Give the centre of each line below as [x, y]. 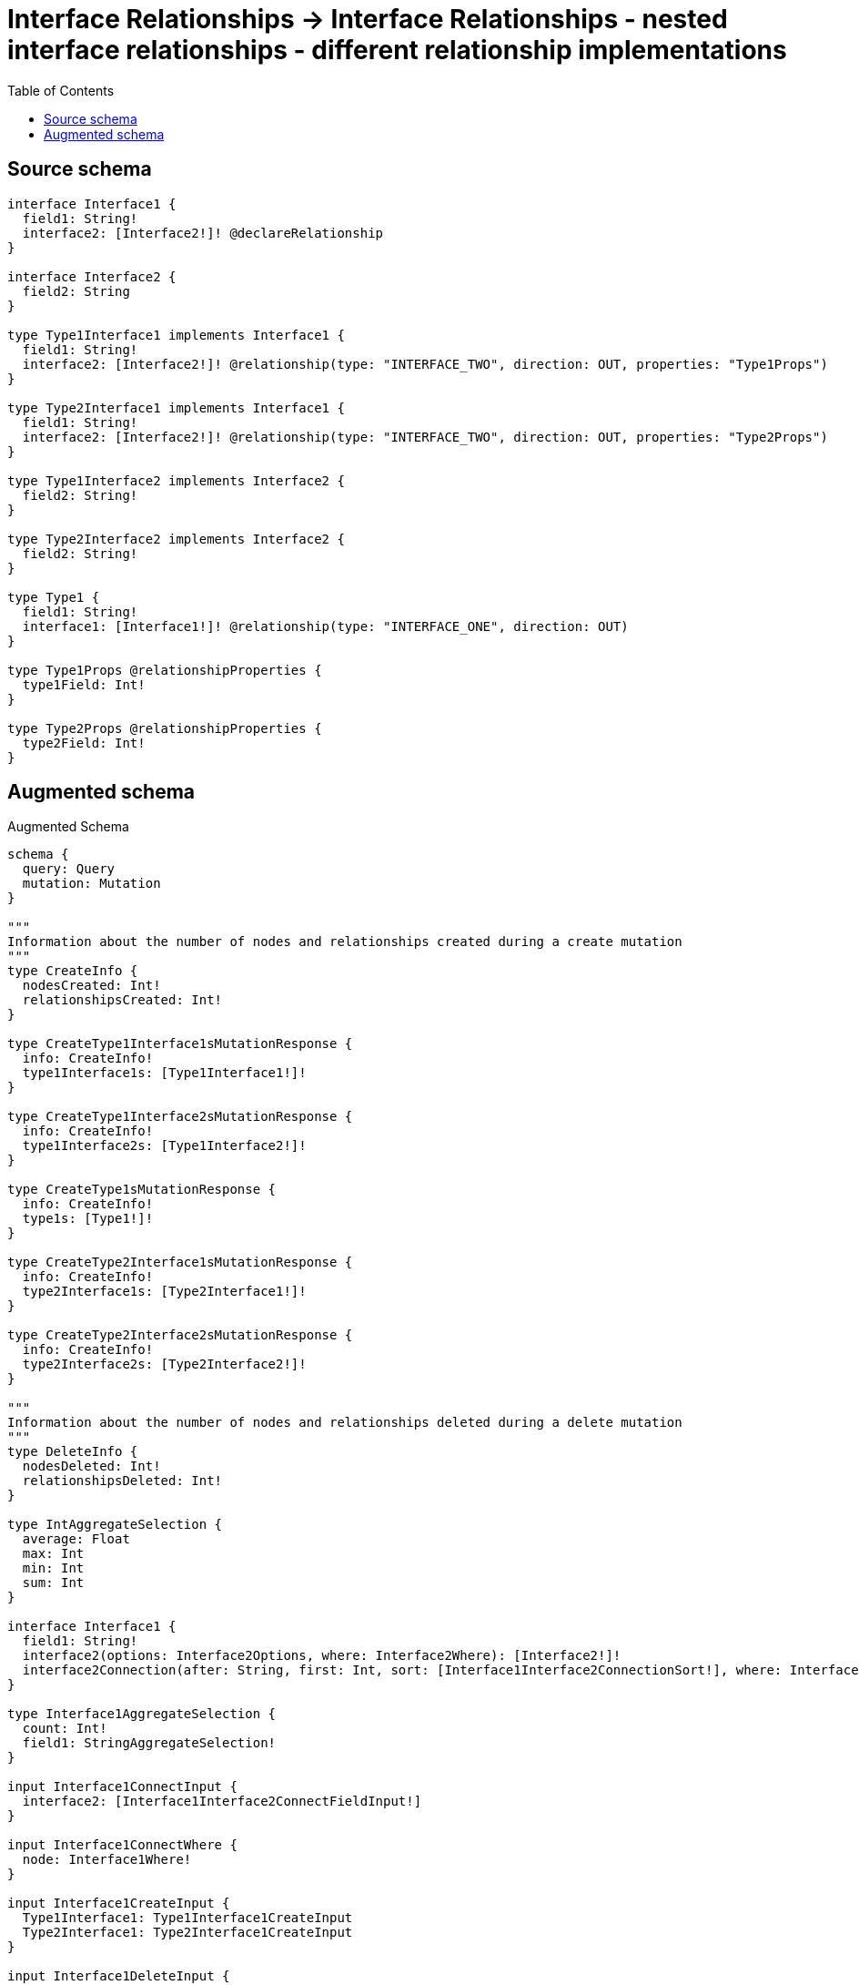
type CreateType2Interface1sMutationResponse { [180, 1262]
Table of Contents [61, 90]
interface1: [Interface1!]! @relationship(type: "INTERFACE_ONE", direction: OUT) [325, 626]
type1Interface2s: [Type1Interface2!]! [164, 1146]
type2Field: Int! [84, 743]
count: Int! [65, 1729]
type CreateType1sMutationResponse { [142, 1190]
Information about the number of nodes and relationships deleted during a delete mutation [345, 1423]
